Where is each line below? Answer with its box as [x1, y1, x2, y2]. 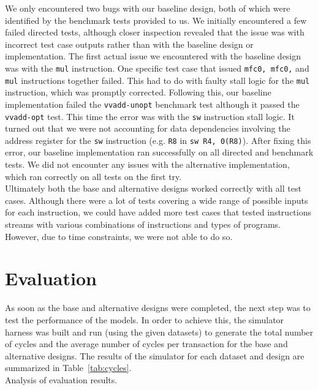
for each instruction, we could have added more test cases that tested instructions [5, 206, 311, 219]
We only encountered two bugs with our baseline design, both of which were [5, 2, 290, 14]
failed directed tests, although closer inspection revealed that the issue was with [5, 26, 305, 39]
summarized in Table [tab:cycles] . [5, 361, 132, 374]
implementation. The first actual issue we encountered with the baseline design [5, 50, 301, 62]
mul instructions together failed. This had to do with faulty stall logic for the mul [5, 73, 310, 86]
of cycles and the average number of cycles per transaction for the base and [5, 337, 288, 350]
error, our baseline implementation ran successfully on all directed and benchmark [5, 146, 314, 159]
